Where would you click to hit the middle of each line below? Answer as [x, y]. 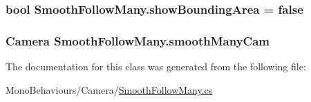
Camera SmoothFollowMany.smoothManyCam [138, 40]
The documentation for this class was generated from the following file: [156, 67]
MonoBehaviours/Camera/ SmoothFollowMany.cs [109, 89]
